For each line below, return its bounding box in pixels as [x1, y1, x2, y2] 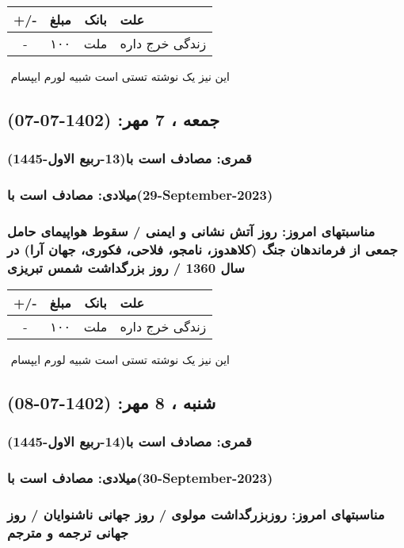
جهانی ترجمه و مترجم [7, 523, 129, 542]
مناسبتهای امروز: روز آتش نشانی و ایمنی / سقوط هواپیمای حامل [7, 220, 375, 240]
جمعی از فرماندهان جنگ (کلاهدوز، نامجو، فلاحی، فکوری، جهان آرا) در [7, 239, 398, 259]
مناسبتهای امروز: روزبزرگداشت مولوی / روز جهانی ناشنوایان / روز [7, 504, 385, 524]
